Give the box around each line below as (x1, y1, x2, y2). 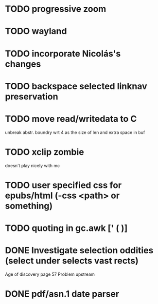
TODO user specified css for (5, 179, 122, 190)
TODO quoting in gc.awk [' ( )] (5, 223, 128, 233)
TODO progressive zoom (5, 3, 106, 15)
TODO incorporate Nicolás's (5, 48, 121, 59)
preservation (5, 91, 58, 102)
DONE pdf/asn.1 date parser (5, 288, 120, 300)
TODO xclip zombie (5, 146, 84, 157)
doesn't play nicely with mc (5, 162, 60, 169)
